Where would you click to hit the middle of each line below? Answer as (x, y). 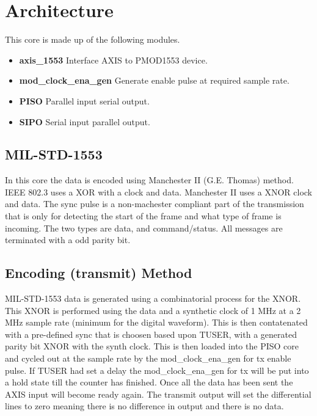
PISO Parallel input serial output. (84, 100)
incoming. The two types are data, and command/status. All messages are (144, 228)
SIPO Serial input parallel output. (85, 121)
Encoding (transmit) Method (99, 273)
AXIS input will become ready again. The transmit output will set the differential (158, 394)
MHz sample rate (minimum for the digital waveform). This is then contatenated (156, 322)
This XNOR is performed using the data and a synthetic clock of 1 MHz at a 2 (153, 310)
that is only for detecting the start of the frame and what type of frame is (143, 216)
